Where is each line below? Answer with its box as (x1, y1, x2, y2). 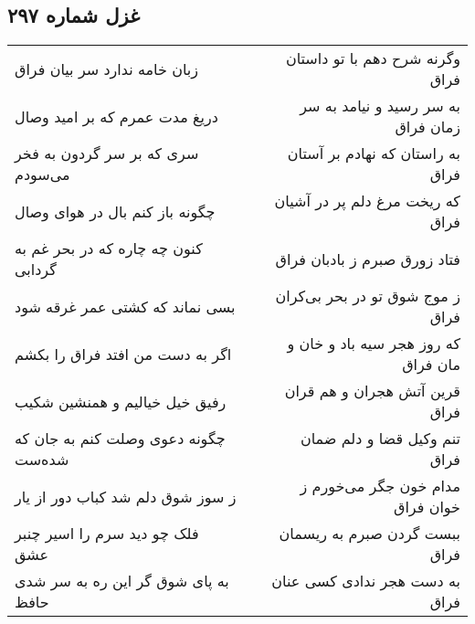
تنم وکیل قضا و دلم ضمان (300, 428, 460, 449)
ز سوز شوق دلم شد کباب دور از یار (15, 485, 237, 507)
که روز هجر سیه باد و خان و (287, 333, 460, 354)
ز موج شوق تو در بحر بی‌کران (275, 285, 460, 307)
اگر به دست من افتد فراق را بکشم (15, 343, 232, 365)
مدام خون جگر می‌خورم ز (300, 475, 460, 497)
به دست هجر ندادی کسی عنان (271, 570, 460, 592)
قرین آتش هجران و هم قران (284, 380, 460, 402)
